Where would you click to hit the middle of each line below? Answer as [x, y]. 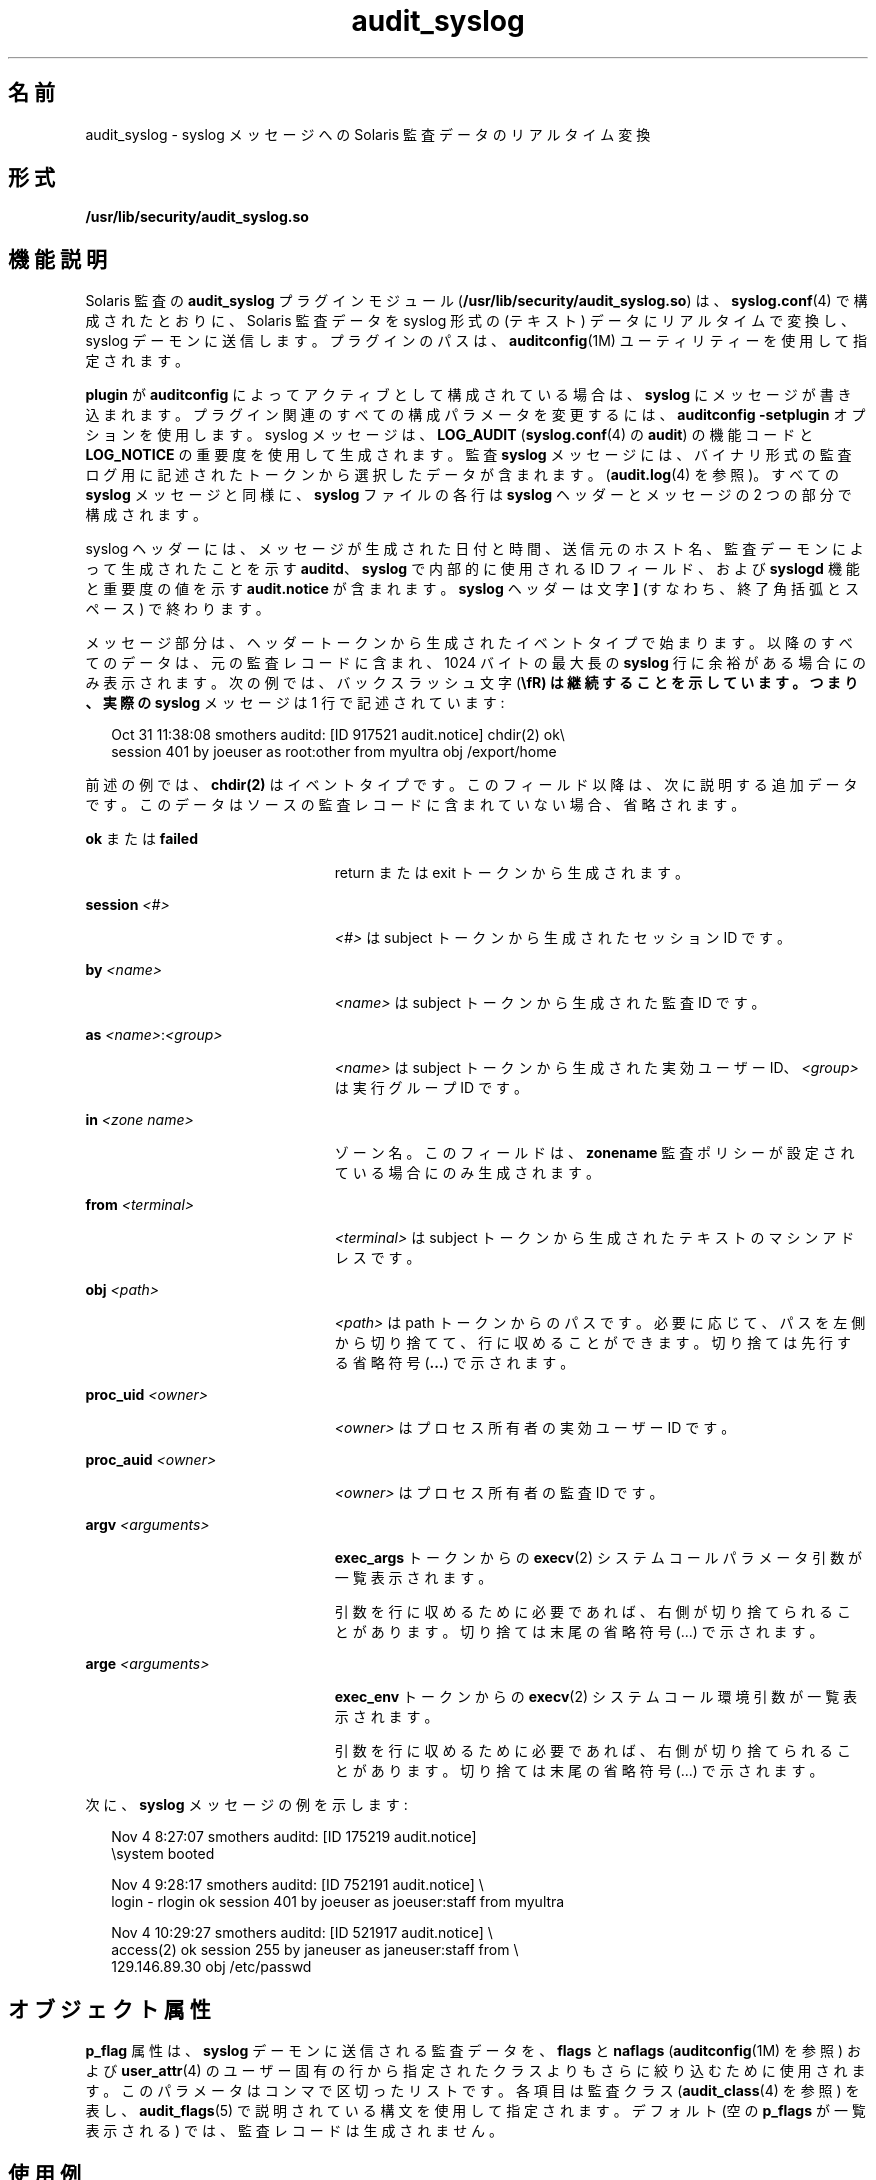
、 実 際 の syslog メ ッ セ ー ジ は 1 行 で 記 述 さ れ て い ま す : [295, 703]
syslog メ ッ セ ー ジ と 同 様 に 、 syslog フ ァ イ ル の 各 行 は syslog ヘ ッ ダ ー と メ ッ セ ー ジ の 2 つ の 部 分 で [468, 495]
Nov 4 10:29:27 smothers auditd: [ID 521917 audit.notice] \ [302, 1933]
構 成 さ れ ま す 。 [146, 515]
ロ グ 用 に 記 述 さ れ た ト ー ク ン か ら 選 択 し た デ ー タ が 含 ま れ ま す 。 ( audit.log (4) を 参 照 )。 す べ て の [462, 475]
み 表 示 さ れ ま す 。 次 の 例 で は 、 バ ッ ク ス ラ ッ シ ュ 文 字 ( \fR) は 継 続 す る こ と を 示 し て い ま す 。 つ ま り [472, 683]
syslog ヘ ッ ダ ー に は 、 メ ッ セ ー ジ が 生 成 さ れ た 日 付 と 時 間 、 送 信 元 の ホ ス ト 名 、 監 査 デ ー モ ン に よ [474, 549]
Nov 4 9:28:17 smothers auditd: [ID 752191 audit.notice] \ [297, 1885]
